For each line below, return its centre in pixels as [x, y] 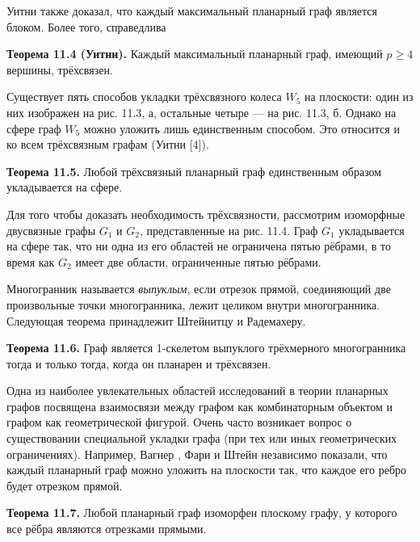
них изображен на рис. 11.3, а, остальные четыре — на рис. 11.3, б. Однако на [202, 112]
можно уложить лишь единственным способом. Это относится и [241, 128]
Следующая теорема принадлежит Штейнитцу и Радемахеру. [156, 320]
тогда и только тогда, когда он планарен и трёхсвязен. [139, 363]
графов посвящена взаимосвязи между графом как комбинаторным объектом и [200, 406]
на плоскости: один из [359, 97]
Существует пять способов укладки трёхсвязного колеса [144, 97]
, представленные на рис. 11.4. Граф [229, 230]
